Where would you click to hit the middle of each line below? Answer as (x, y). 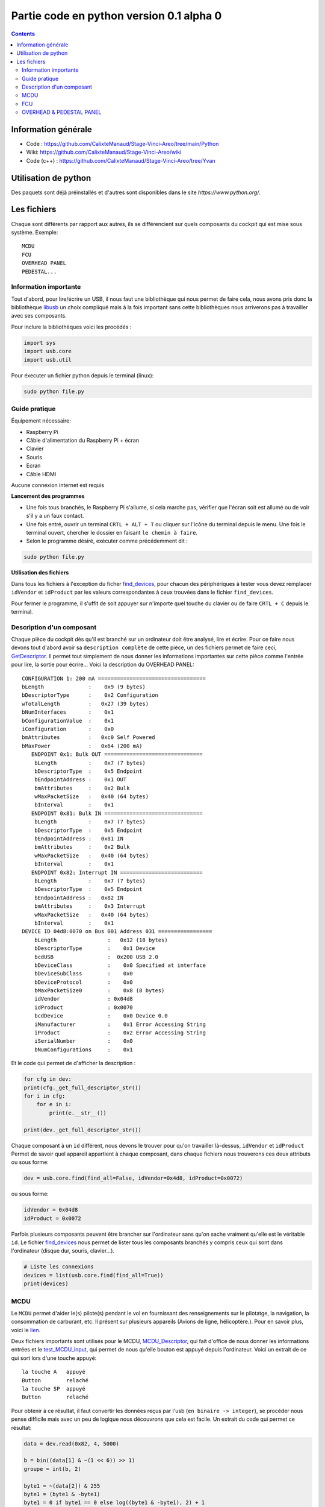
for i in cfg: (45, 1096)
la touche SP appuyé (54, 1389)
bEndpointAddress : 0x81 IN (79, 839)
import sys (40, 343)
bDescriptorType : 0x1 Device (95, 949)
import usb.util (48, 360)
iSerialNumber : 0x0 (84, 1041)
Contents (23, 34)
